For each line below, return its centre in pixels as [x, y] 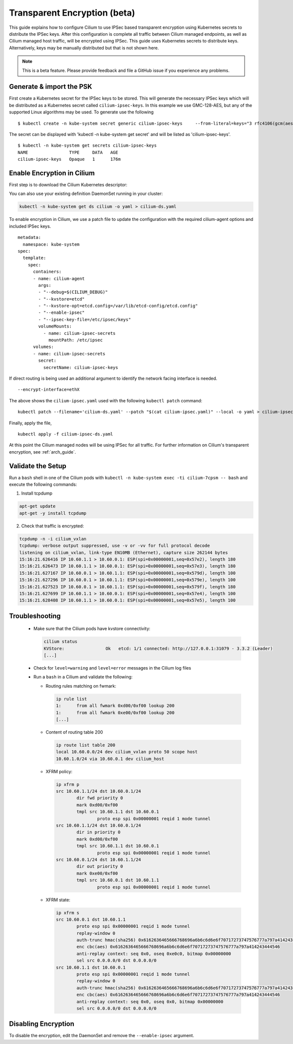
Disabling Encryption [42, 1024]
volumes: [43, 347]
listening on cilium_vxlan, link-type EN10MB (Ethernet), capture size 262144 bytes [124, 553]
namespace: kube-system [51, 244]
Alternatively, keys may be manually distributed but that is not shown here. [84, 48]
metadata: [29, 238]
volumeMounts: [55, 326]
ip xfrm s [68, 913]
